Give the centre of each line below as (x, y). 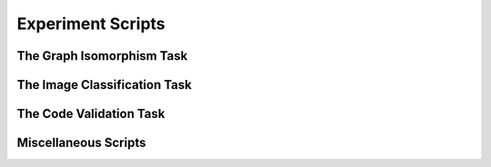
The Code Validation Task (91, 114)
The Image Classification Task (105, 85)
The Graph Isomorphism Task (102, 56)
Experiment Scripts (91, 24)
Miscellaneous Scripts (81, 143)
